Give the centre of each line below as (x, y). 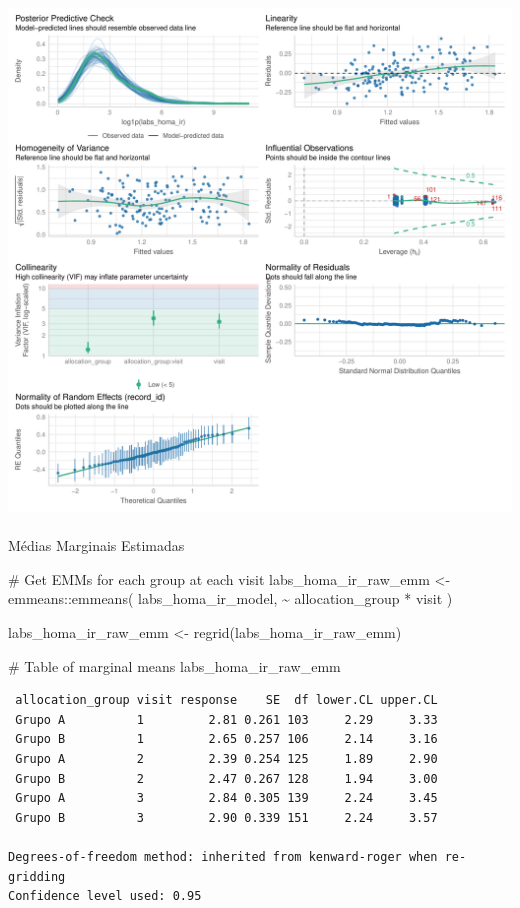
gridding (37, 876)
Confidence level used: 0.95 (105, 896)
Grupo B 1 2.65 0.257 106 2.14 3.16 (226, 739)
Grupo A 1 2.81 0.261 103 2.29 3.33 (226, 719)
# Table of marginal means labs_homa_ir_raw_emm (174, 665)
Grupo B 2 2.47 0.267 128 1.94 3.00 (226, 778)
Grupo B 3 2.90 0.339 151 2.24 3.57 (226, 817)
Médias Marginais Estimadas (96, 545)
